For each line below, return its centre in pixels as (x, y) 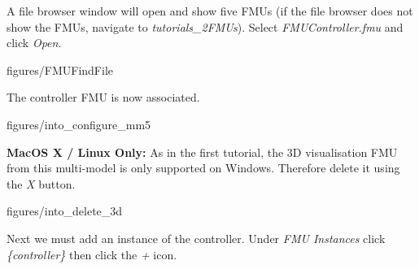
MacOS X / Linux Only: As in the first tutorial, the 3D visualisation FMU (202, 152)
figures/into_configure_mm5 (79, 124)
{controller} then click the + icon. (92, 254)
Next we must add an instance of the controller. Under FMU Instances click (196, 238)
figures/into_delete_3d (65, 211)
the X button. (41, 183)
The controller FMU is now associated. (103, 97)
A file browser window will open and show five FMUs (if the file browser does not (210, 11)
